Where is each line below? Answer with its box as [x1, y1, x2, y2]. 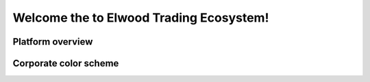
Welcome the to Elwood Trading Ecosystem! [12, 10, 269, 25]
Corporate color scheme [12, 58, 119, 69]
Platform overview [12, 36, 93, 47]
